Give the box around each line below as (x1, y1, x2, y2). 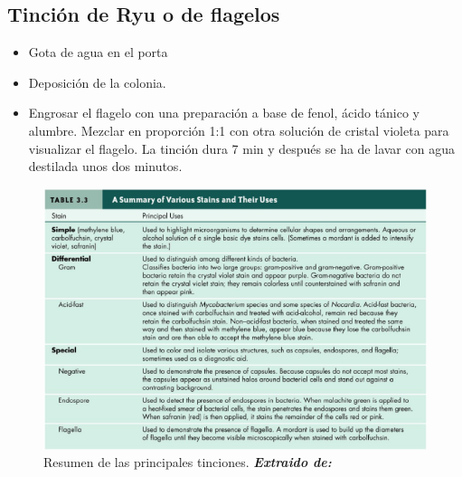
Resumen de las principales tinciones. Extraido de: (43, 453, 332, 472)
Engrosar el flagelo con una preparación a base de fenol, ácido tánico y (28, 103, 420, 122)
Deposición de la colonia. (28, 72, 166, 91)
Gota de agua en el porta (28, 43, 168, 62)
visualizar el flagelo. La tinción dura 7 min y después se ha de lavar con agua (28, 138, 455, 157)
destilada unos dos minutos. (28, 157, 183, 176)
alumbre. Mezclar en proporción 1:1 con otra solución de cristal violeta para (28, 120, 449, 139)
